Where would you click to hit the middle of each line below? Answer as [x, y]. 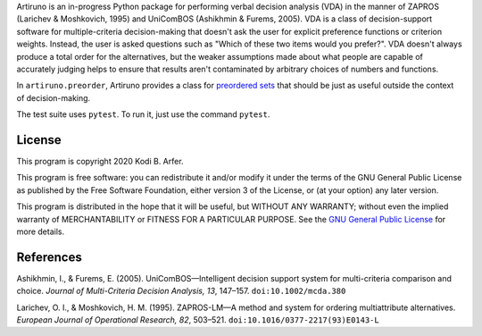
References [49, 257]
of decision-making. [54, 97]
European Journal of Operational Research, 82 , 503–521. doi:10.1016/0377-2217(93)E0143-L [198, 320]
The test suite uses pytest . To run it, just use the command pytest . [143, 114]
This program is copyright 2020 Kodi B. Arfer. [100, 162]
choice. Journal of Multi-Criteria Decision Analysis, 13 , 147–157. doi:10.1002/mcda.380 [181, 291]
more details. [41, 231]
